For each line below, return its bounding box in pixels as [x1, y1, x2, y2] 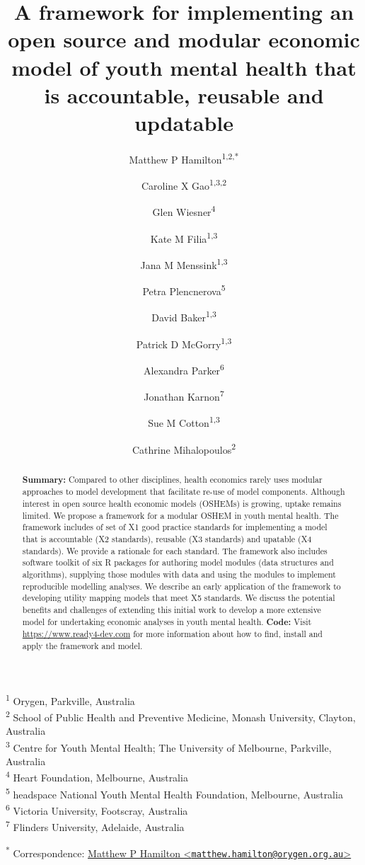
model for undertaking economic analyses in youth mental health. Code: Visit [22, 615, 312, 628]
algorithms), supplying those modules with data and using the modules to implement [22, 568, 336, 580]
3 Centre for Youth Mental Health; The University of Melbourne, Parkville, [6, 738, 332, 755]
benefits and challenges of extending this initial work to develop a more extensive [22, 603, 321, 615]
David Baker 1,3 [151, 308, 216, 325]
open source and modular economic [8, 25, 360, 54]
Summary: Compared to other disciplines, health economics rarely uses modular [22, 473, 323, 486]
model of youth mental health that [11, 52, 357, 81]
